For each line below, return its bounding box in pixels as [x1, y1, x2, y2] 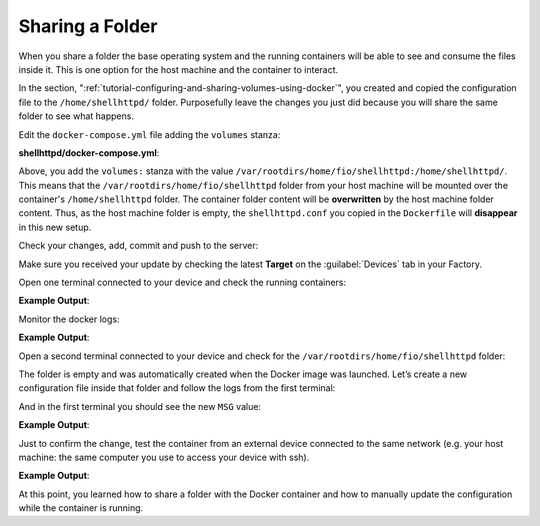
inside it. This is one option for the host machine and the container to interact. [18, 63, 339, 75]
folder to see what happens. [18, 110, 135, 122]
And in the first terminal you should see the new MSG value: [18, 400, 262, 412]
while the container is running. [18, 502, 144, 514]
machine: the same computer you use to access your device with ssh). [18, 451, 310, 463]
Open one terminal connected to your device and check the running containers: [18, 276, 347, 289]
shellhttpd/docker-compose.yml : [18, 146, 160, 159]
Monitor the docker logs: [18, 313, 120, 325]
